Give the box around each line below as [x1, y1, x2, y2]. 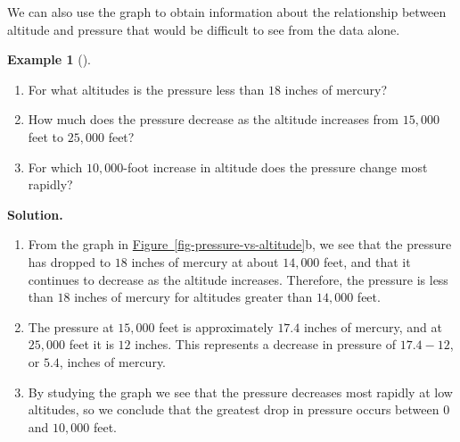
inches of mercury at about [131, 252, 279, 271]
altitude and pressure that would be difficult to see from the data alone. [7, 20, 400, 38]
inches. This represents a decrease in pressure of [135, 335, 396, 354]
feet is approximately [159, 317, 274, 336]
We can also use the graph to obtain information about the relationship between [7, 3, 447, 21]
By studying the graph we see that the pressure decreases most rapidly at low [28, 382, 453, 401]
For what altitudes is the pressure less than [28, 79, 265, 98]
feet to [28, 127, 64, 146]
